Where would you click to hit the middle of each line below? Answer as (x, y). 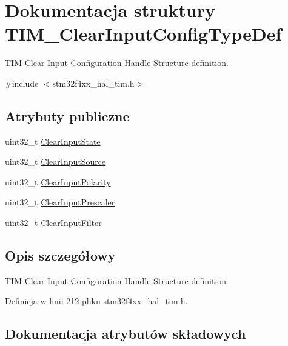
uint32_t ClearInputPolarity (58, 181)
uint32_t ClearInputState (53, 141)
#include (22, 83)
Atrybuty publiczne (67, 115)
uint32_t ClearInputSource (55, 161)
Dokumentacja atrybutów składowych (126, 334)
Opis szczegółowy (60, 255)
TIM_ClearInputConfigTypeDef (143, 34)
